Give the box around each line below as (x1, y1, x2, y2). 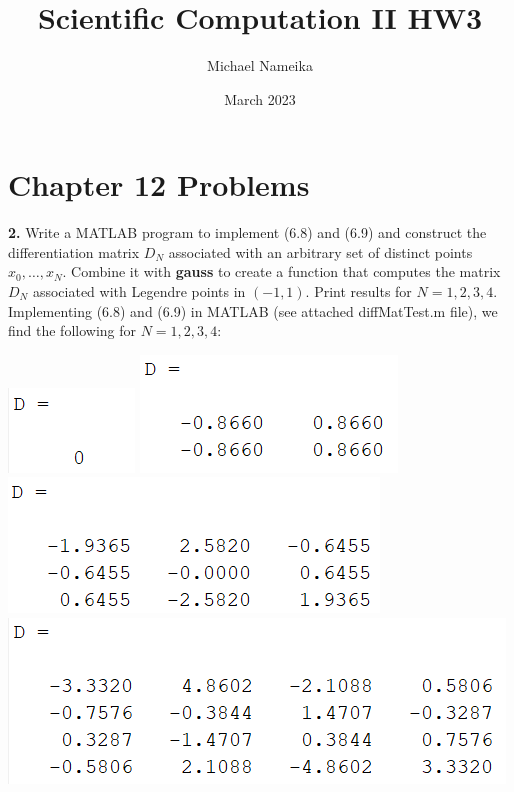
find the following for (8, 320, 137, 341)
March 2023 (224, 88, 296, 109)
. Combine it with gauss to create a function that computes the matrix (62, 261, 501, 282)
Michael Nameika (207, 55, 313, 76)
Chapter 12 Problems (8, 164, 310, 205)
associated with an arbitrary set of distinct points (168, 241, 473, 262)
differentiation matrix (8, 241, 140, 262)
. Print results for (305, 281, 412, 302)
